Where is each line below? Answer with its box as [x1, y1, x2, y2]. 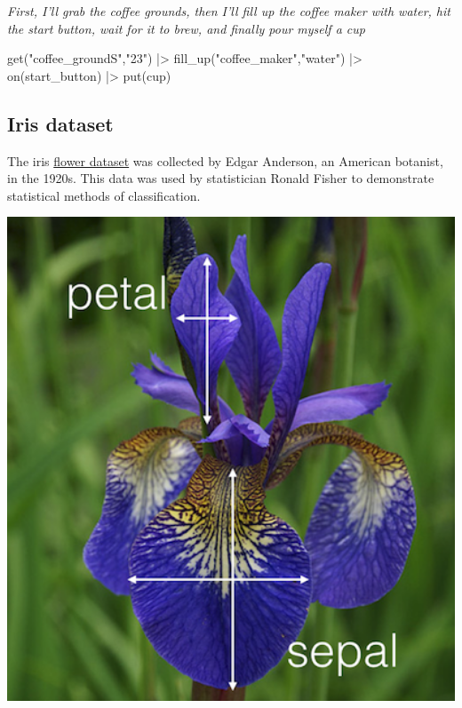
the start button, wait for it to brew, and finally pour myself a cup [7, 19, 365, 37]
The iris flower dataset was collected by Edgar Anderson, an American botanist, [7, 151, 443, 170]
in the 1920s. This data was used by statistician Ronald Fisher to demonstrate [7, 169, 434, 187]
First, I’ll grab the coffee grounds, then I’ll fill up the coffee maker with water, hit [7, 2, 450, 20]
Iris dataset [7, 109, 114, 137]
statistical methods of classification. [7, 186, 201, 204]
